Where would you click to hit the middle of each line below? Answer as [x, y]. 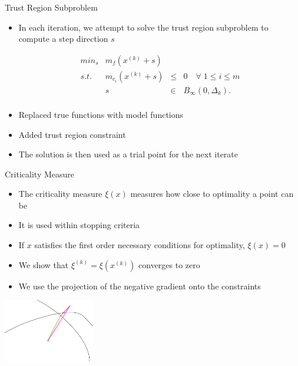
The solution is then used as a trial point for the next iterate [128, 154]
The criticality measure [60, 194]
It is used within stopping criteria [79, 225]
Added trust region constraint [72, 134]
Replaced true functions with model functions [101, 114]
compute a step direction [63, 39]
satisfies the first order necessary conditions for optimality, [140, 245]
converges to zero [169, 264]
